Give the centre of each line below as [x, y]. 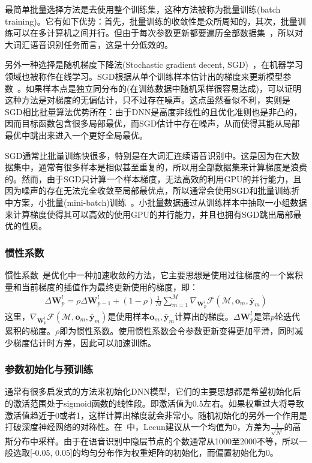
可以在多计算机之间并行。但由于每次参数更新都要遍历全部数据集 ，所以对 [158, 33]
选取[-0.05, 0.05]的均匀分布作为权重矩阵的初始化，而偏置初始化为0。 [145, 453]
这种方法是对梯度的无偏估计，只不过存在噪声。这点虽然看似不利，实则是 [148, 100]
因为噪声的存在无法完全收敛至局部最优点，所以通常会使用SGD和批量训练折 [152, 190]
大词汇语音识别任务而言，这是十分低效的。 [89, 44]
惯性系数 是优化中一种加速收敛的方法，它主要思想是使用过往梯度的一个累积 [154, 274]
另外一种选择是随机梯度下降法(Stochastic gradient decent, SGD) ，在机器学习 [154, 64]
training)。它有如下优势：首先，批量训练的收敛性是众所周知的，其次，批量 [151, 21]
